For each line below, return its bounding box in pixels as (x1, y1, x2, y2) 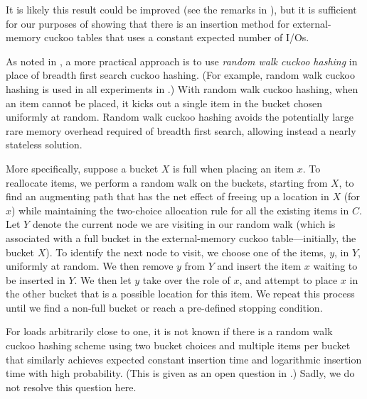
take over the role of (142, 272, 230, 287)
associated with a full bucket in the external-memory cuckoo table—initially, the (6, 230, 356, 245)
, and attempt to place (239, 272, 338, 287)
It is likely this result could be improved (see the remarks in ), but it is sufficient (6, 2, 357, 16)
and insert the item (217, 258, 302, 273)
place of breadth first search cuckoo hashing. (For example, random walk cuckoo (6, 67, 356, 82)
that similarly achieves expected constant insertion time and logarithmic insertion (6, 351, 362, 366)
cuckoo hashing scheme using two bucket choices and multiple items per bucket (6, 338, 351, 353)
